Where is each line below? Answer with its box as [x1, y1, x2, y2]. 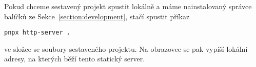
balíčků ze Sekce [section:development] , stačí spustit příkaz [4, 11, 190, 21]
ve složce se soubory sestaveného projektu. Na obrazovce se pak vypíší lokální [4, 43, 248, 54]
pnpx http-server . [4, 29, 70, 37]
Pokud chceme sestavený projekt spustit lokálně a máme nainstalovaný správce [4, 1, 252, 11]
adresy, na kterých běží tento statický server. [4, 53, 145, 64]
